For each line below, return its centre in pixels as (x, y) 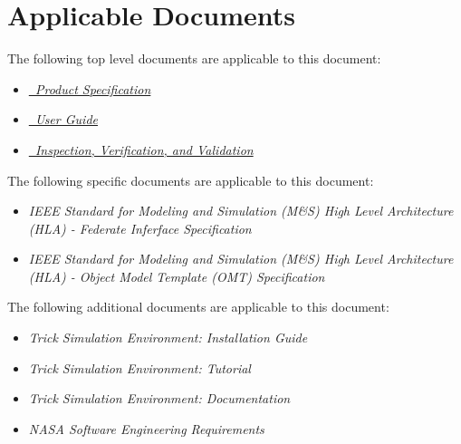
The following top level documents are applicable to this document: (194, 58)
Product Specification (93, 88)
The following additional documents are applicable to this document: (198, 307)
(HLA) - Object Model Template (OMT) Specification (177, 276)
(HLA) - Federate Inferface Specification (140, 228)
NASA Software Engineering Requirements (146, 428)
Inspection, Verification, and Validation (144, 149)
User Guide (66, 119)
